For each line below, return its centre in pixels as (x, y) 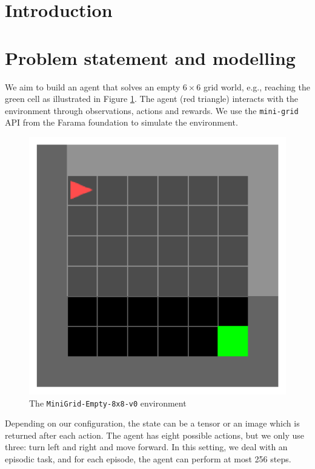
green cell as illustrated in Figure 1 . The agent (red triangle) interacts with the (152, 99)
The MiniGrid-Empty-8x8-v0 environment (108, 403)
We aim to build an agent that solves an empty (93, 86)
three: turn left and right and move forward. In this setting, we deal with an (146, 447)
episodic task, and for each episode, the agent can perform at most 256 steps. (148, 458)
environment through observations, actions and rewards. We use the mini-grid (152, 110)
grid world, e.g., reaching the (257, 86)
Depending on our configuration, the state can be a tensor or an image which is (152, 423)
